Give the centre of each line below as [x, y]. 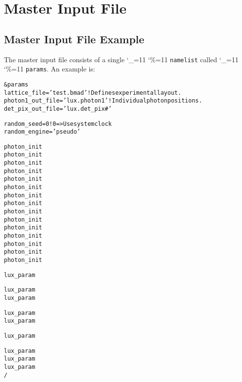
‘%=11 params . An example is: [50, 69]
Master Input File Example [74, 39]
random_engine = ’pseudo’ [42, 132]
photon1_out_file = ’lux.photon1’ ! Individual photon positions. [103, 101]
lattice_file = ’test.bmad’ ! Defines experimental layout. [93, 93]
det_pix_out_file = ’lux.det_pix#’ [58, 109]
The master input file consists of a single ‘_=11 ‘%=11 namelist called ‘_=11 [121, 59]
